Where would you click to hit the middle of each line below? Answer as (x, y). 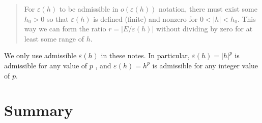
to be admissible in (89, 9)
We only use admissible (40, 55)
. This (246, 18)
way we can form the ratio (65, 29)
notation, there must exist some (208, 9)
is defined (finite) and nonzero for (145, 18)
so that (57, 18)
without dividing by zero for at (204, 29)
